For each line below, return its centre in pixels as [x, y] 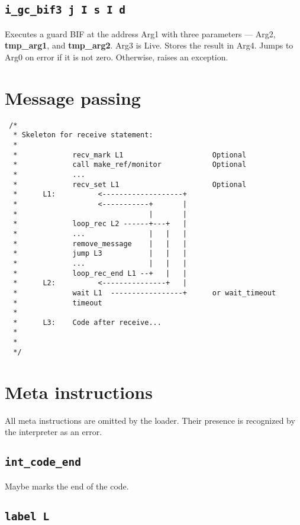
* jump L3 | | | [100, 254]
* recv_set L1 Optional [130, 184]
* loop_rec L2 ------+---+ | [100, 224]
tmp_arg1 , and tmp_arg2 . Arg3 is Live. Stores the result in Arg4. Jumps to [149, 45]
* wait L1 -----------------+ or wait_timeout [145, 293]
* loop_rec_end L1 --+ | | [100, 273]
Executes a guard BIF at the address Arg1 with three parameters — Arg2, [140, 33]
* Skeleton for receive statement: [83, 135]
